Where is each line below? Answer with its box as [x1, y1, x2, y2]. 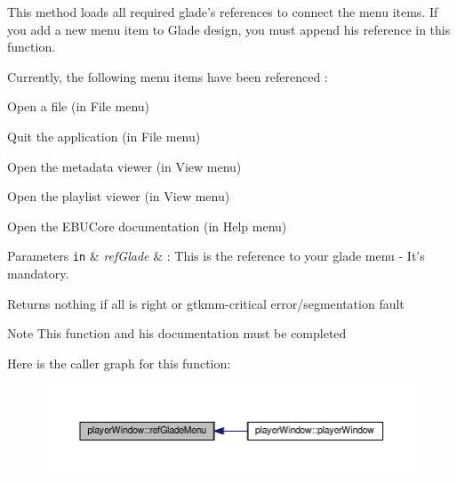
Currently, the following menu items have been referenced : [7, 67, 328, 85]
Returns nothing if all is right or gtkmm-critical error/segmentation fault [7, 294, 405, 312]
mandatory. [7, 264, 69, 282]
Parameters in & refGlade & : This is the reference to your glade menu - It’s [7, 247, 425, 265]
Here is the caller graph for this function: [7, 353, 231, 372]
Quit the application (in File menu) [7, 126, 201, 145]
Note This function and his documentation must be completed [7, 324, 347, 343]
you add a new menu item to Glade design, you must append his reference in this [7, 20, 451, 38]
